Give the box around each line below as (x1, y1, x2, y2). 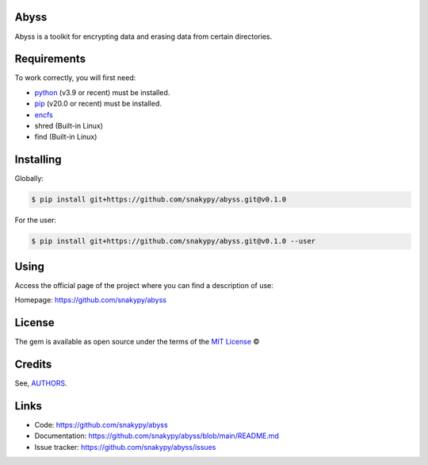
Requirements (14, 52, 86, 66)
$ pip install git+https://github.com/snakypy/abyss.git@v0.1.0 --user (31, 236, 316, 246)
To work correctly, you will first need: (14, 73, 136, 83)
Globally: (14, 174, 44, 183)
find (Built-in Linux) (34, 132, 97, 142)
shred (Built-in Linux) (34, 121, 103, 130)
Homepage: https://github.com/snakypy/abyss (14, 295, 166, 305)
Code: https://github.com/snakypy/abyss (34, 420, 168, 429)
